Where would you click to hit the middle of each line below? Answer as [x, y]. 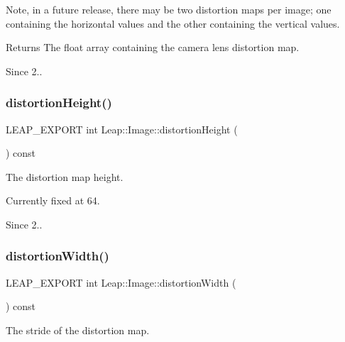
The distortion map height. [65, 176]
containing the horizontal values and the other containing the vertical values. [173, 23]
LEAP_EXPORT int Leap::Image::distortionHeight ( [122, 129]
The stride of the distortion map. [78, 330]
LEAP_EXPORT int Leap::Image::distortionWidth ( [121, 282]
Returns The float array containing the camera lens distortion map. [153, 47]
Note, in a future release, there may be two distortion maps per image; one [169, 9]
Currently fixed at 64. [53, 200]
